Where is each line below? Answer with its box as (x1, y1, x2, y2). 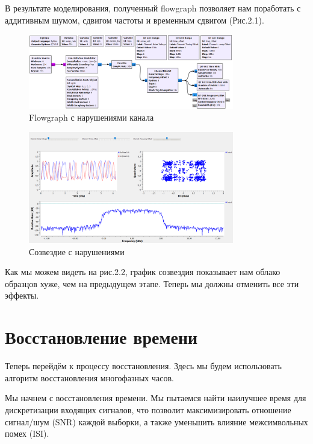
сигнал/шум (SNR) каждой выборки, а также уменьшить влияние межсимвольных (5, 415, 308, 428)
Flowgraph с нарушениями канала (29, 111, 154, 124)
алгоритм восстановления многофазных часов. (5, 371, 174, 384)
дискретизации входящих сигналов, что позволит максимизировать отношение (5, 403, 291, 416)
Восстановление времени (5, 325, 198, 349)
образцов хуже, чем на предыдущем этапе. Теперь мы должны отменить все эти (5, 277, 299, 290)
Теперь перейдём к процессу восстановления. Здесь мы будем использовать (5, 360, 282, 372)
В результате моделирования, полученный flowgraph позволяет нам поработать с (5, 2, 301, 14)
